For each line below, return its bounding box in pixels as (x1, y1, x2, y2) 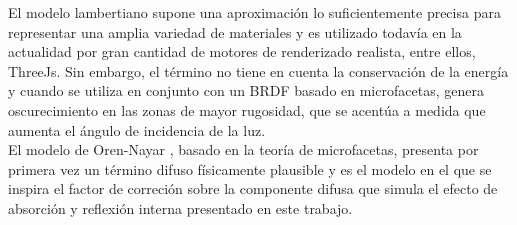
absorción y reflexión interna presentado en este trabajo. (8, 197, 353, 218)
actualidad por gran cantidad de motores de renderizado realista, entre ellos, (8, 41, 476, 62)
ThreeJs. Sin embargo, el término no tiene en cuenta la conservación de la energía (8, 60, 509, 81)
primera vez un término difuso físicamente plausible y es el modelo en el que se (8, 158, 492, 179)
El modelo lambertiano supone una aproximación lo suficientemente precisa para (8, 2, 501, 22)
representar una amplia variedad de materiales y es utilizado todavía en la (8, 21, 462, 42)
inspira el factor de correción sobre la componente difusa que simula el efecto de (8, 178, 498, 199)
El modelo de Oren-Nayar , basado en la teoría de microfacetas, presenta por (8, 139, 479, 160)
